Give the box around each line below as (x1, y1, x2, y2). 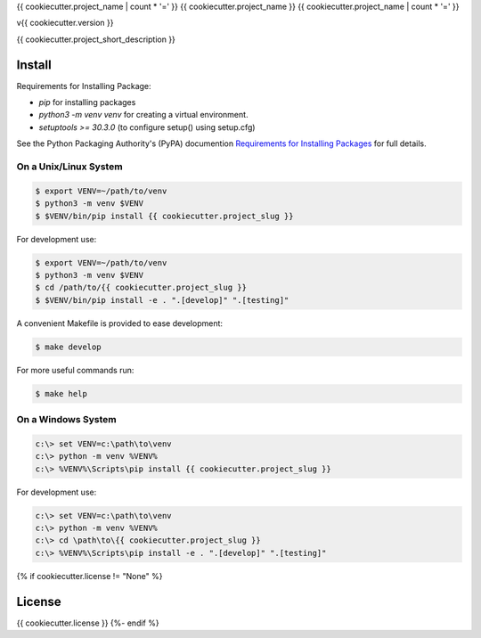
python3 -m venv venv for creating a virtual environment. (38, 110, 249, 120)
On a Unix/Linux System (16, 160, 124, 173)
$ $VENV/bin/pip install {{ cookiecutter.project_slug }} (35, 210, 294, 221)
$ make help (35, 389, 88, 398)
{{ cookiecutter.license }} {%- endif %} (16, 618, 159, 628)
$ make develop (35, 341, 102, 352)
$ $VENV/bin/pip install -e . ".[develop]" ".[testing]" (35, 295, 289, 305)
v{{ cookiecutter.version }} (16, 18, 115, 29)
